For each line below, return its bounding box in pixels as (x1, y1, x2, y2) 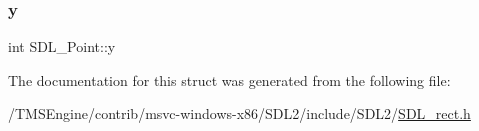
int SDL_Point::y (8, 36, 116, 57)
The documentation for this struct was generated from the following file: (8, 69, 451, 90)
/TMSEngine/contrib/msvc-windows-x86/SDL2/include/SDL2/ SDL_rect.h (8, 103, 471, 124)
